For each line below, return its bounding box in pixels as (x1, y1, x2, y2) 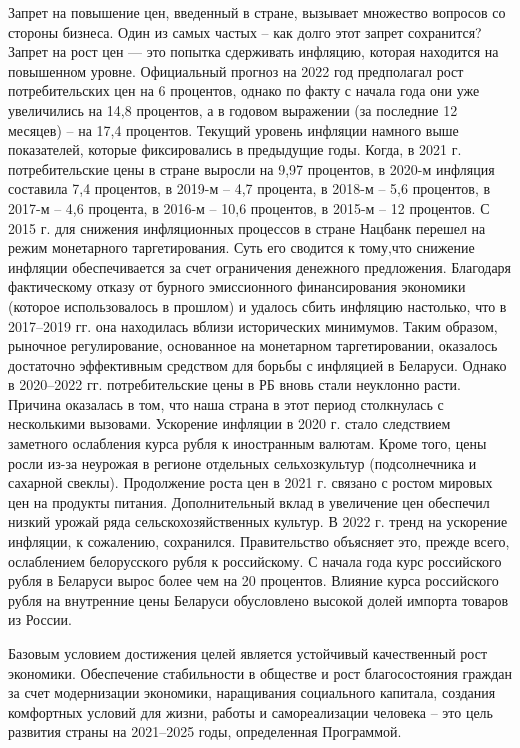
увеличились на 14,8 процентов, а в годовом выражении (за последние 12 (8, 99, 458, 120)
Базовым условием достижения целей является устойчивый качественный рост (8, 643, 488, 663)
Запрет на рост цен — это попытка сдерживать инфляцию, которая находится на (8, 41, 499, 62)
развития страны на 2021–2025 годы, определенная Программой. (8, 721, 402, 742)
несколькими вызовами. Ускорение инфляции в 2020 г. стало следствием (8, 413, 451, 434)
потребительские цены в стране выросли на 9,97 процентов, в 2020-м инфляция (8, 158, 495, 179)
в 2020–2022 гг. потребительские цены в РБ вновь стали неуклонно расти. (8, 374, 461, 395)
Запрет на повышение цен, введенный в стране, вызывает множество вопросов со (8, 2, 506, 22)
